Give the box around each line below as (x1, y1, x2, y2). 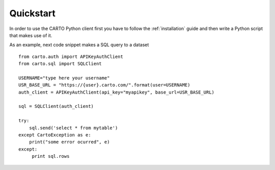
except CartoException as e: (18, 132, 91, 138)
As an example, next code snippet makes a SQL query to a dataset (9, 42, 149, 48)
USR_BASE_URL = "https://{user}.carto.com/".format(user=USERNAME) (18, 82, 190, 88)
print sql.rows (32, 153, 70, 159)
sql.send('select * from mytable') (29, 125, 118, 131)
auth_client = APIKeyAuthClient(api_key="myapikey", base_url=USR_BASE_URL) (18, 89, 215, 95)
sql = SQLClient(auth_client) (18, 103, 94, 109)
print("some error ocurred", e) (29, 139, 110, 145)
